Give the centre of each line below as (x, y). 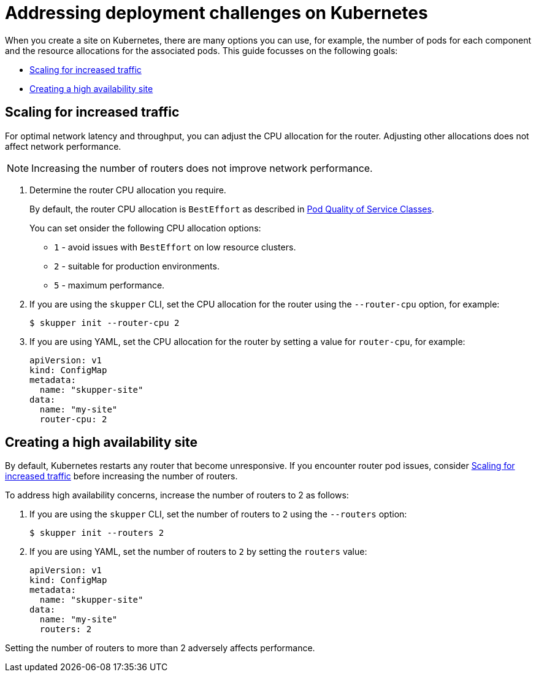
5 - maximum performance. (109, 285)
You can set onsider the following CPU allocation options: (145, 228)
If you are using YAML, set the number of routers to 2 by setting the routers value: (198, 552)
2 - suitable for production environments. (137, 266)
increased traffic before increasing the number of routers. (121, 476)
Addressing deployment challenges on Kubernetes (216, 13)
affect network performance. (63, 146)
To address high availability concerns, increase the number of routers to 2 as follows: (177, 495)
